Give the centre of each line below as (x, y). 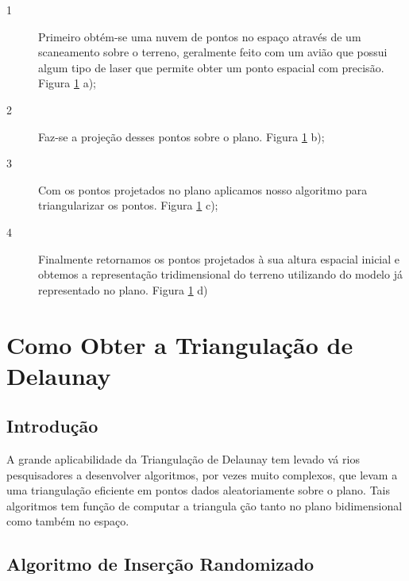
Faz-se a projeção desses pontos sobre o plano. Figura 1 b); (181, 136)
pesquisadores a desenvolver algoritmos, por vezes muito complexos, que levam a (202, 474)
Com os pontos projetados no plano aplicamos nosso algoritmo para (203, 189)
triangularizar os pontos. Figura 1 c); (128, 205)
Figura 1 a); (67, 83)
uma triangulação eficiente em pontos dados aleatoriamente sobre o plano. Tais (199, 490)
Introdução (52, 426)
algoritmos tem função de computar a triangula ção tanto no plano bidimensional (204, 505)
